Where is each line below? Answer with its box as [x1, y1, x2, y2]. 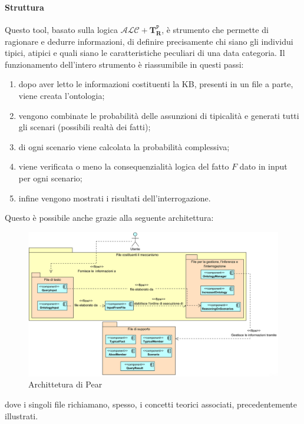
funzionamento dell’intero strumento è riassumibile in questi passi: [5, 58, 244, 70]
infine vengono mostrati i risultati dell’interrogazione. [18, 191, 211, 204]
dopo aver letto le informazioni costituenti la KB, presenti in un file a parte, [18, 78, 293, 90]
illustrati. [5, 409, 38, 422]
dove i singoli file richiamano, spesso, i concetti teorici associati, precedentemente [5, 398, 297, 410]
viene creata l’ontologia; [18, 89, 105, 101]
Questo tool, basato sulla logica [5, 23, 118, 35]
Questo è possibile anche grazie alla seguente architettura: [5, 211, 214, 224]
